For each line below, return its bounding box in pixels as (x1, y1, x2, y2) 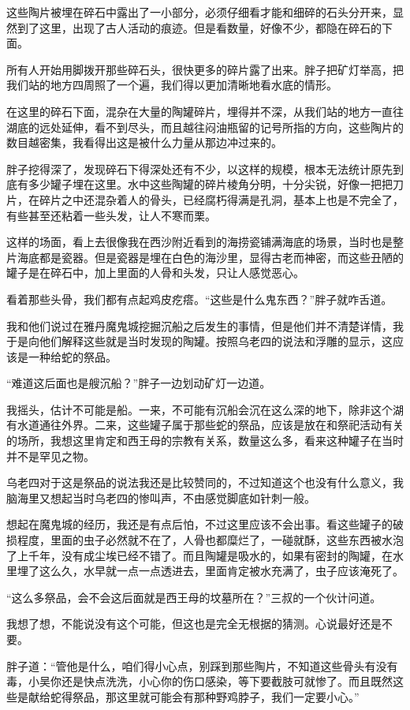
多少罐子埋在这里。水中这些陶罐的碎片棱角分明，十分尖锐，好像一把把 (28, 176, 393, 192)
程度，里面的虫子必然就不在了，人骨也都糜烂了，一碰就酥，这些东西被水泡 (17, 532, 404, 548)
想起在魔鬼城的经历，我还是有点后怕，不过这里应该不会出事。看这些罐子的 (6, 516, 393, 532)
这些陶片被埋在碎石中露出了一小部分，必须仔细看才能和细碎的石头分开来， (6, 4, 393, 20)
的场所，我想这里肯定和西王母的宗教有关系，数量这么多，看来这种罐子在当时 (6, 432, 404, 449)
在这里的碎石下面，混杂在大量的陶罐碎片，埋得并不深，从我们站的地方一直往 (6, 103, 404, 119)
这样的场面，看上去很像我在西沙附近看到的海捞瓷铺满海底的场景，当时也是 (6, 234, 393, 250)
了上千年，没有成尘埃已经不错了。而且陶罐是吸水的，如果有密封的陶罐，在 (6, 547, 393, 563)
